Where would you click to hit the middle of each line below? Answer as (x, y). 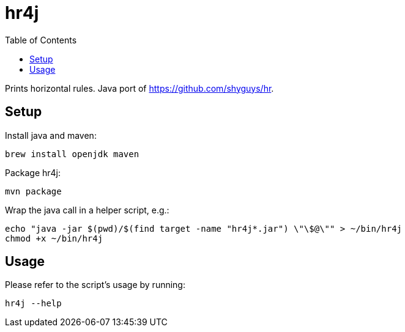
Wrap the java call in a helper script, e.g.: (87, 210)
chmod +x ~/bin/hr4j (54, 238)
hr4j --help (33, 304)
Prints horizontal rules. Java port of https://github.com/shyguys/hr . (139, 88)
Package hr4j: (33, 172)
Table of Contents (41, 40)
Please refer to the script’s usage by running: (95, 285)
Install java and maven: (51, 135)
